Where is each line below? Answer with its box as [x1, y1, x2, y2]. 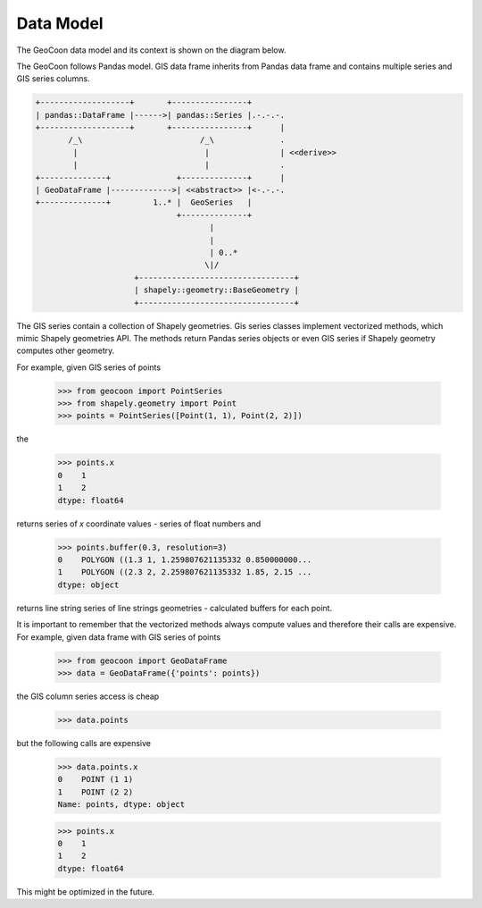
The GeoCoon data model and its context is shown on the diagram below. [16, 45, 287, 55]
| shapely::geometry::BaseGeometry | [134, 285, 299, 295]
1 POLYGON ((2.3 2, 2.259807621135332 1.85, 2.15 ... [57, 567, 312, 577]
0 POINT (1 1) [57, 774, 134, 785]
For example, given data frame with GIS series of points [16, 631, 221, 643]
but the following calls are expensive [16, 737, 152, 748]
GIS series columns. [16, 73, 90, 84]
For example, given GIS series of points [16, 362, 161, 373]
